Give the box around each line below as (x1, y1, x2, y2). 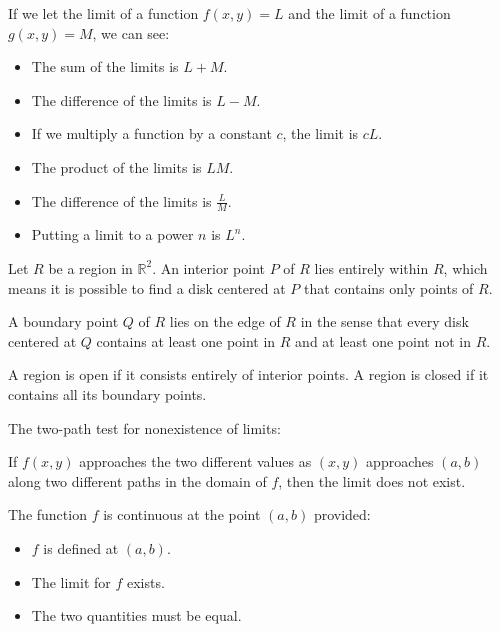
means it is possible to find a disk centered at (8, 277, 286, 298)
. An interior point (152, 257, 266, 278)
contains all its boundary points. (8, 383, 207, 404)
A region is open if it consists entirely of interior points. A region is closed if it (8, 364, 489, 385)
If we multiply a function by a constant (31, 123, 272, 144)
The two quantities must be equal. (31, 605, 242, 626)
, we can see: (92, 22, 170, 43)
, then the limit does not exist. (278, 470, 466, 491)
